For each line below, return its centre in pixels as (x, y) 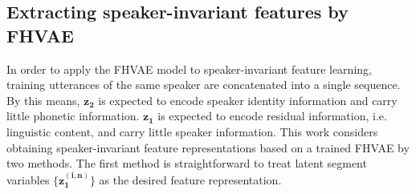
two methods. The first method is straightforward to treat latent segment (187, 163)
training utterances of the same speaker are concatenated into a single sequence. (204, 85)
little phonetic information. (73, 116)
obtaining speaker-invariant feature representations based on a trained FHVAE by (208, 147)
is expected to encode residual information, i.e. (272, 116)
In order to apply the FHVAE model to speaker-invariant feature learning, (189, 69)
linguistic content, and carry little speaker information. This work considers (192, 131)
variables (28, 179)
